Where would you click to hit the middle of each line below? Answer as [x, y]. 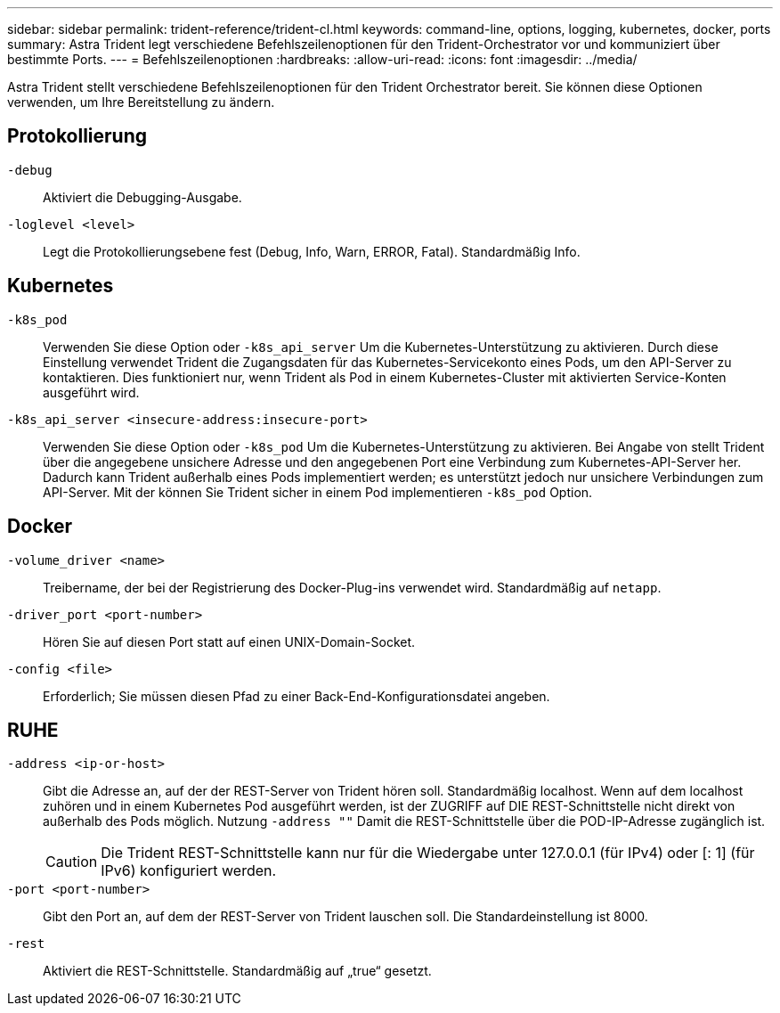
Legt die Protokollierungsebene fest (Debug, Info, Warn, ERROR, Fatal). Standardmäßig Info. [312, 251]
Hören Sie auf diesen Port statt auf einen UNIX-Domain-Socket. [229, 641]
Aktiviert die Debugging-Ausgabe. [142, 197]
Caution [72, 862]
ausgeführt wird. [91, 392]
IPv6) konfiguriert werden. [189, 871]
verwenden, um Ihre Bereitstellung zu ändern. [141, 102]
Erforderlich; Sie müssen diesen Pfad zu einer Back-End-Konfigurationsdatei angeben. [297, 696]
